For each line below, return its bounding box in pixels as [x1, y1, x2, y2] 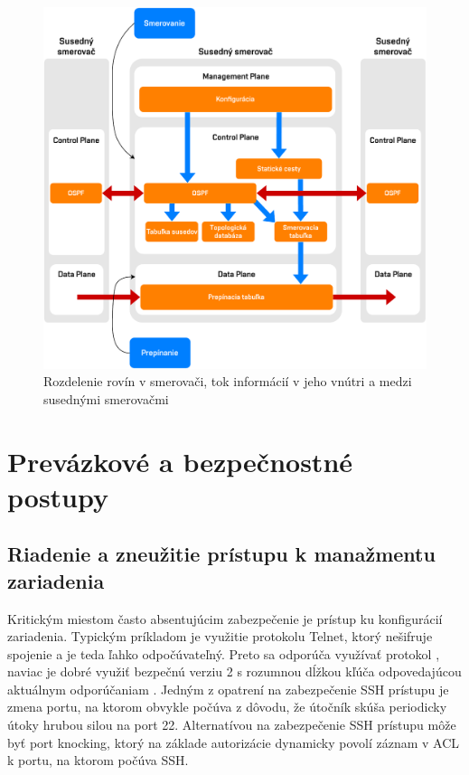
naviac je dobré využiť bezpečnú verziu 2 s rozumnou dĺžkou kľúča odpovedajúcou [7, 662, 462, 681]
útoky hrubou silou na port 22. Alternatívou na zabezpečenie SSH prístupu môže [7, 715, 456, 734]
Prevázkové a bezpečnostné [7, 442, 353, 479]
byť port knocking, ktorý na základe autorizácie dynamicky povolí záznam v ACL [7, 732, 460, 751]
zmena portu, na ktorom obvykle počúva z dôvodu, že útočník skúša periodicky [7, 697, 447, 716]
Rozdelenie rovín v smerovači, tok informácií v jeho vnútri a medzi [43, 372, 412, 391]
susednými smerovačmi [43, 389, 169, 408]
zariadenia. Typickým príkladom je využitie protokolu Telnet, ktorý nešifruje [7, 627, 433, 646]
